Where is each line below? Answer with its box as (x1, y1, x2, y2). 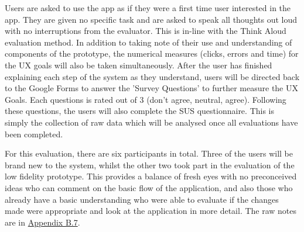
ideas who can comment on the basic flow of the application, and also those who (5, 181, 293, 193)
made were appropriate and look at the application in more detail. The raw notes (5, 205, 297, 217)
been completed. (5, 127, 63, 140)
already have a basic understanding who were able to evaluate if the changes (5, 193, 279, 205)
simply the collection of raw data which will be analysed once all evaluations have (5, 116, 298, 128)
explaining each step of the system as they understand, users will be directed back (5, 70, 300, 82)
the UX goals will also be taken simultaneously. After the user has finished (5, 58, 272, 71)
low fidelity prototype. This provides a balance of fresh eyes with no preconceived (5, 170, 297, 182)
